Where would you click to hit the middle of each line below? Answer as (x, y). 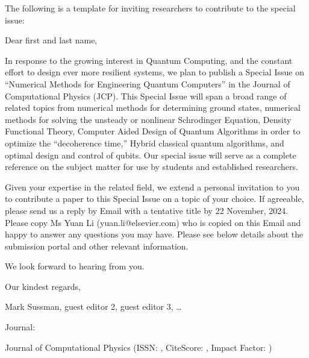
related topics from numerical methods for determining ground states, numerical (153, 108)
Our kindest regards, (43, 286)
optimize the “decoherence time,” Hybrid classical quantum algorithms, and (145, 143)
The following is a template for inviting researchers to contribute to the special (150, 8)
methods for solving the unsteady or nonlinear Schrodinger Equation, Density (148, 119)
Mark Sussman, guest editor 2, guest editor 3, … (93, 306)
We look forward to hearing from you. (75, 266)
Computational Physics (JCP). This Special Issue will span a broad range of (146, 96)
